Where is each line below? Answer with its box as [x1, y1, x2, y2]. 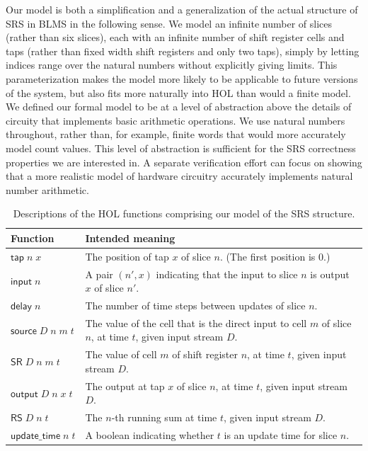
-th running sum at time [111, 410, 217, 425]
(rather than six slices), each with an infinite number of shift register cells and [6, 30, 345, 45]
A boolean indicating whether [85, 428, 214, 443]
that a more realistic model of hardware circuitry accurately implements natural [6, 169, 353, 183]
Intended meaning [85, 230, 176, 245]
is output [310, 266, 350, 281]
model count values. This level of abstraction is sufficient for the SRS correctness [6, 140, 356, 155]
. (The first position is [219, 249, 316, 263]
